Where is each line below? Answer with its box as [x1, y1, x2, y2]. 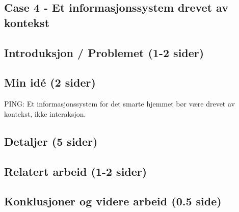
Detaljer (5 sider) [4, 133, 98, 149]
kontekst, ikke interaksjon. [4, 108, 86, 119]
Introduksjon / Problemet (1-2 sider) [4, 44, 204, 60]
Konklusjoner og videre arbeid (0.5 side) [4, 193, 222, 209]
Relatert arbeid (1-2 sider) [4, 163, 147, 179]
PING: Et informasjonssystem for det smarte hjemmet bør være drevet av [4, 98, 235, 109]
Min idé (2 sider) [4, 74, 96, 90]
